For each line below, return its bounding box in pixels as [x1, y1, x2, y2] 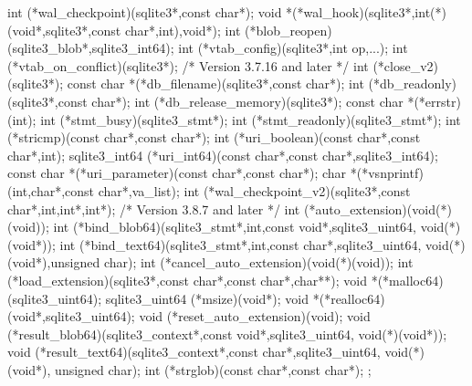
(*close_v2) [372, 56, 439, 75]
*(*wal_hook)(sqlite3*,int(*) [286, 3, 446, 21]
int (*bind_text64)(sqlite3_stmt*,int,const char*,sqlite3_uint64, [59, 235, 422, 254]
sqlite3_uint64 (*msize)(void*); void [105, 288, 309, 308]
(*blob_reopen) [245, 20, 332, 39]
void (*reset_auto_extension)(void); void [139, 307, 371, 326]
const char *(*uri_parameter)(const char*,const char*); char [7, 163, 347, 183]
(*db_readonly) [368, 74, 457, 93]
